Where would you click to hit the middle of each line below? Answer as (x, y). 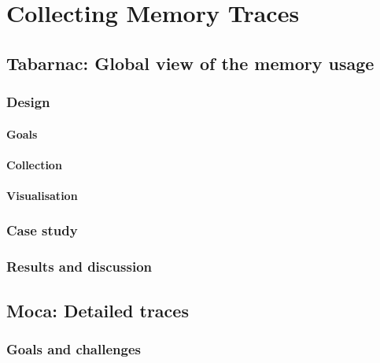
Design (28, 102)
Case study (42, 230)
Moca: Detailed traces (98, 310)
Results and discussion (79, 267)
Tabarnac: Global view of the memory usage (190, 63)
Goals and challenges (74, 348)
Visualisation (42, 195)
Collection (34, 164)
